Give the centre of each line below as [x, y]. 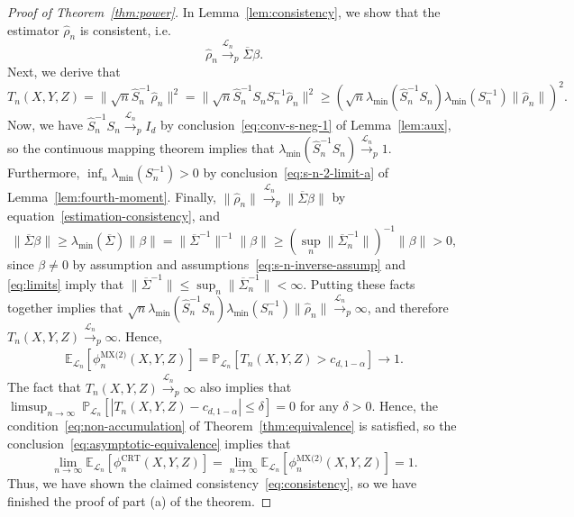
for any [319, 406]
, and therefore [408, 307]
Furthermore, [44, 172]
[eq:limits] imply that [66, 283]
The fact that [45, 387]
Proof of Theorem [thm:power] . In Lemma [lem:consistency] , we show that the [224, 12]
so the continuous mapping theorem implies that [141, 148]
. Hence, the [405, 406]
